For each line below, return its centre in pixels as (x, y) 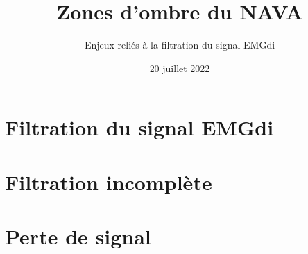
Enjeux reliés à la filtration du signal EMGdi (180, 45)
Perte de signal (78, 236)
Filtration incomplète (109, 181)
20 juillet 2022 (180, 68)
